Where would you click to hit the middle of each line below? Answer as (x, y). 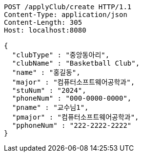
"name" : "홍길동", (46, 72)
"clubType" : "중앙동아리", (61, 55)
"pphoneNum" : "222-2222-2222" (72, 125)
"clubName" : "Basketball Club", (76, 63)
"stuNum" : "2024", (49, 90)
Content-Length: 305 (43, 22)
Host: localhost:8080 (45, 30)
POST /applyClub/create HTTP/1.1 (68, 7)
